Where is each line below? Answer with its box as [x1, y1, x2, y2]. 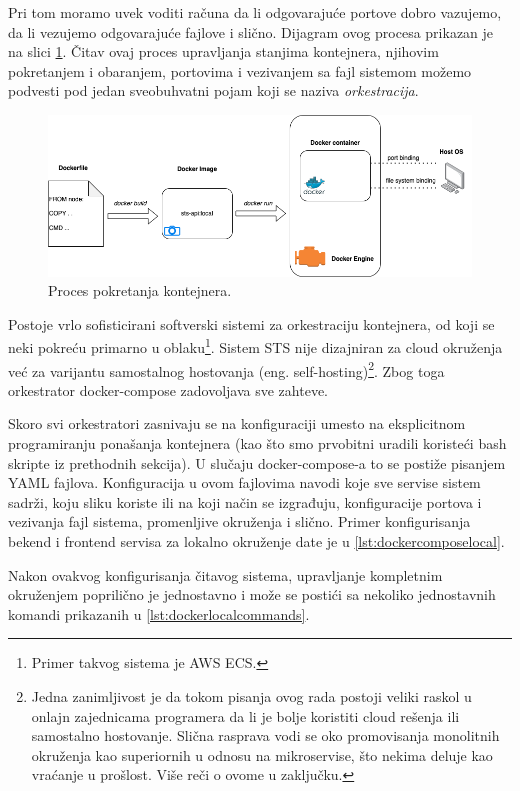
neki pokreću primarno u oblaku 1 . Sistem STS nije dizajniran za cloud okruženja [8, 334, 503, 358]
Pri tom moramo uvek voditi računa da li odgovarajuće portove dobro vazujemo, [8, 2, 502, 22]
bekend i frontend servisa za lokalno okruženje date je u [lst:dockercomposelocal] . [8, 531, 505, 552]
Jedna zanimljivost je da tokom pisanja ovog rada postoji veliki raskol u [31, 686, 472, 707]
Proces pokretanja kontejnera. [48, 280, 232, 301]
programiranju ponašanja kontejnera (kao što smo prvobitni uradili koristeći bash [8, 433, 507, 454]
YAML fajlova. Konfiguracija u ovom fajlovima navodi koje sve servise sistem [8, 472, 481, 493]
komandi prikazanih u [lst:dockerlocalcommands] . [8, 603, 310, 624]
